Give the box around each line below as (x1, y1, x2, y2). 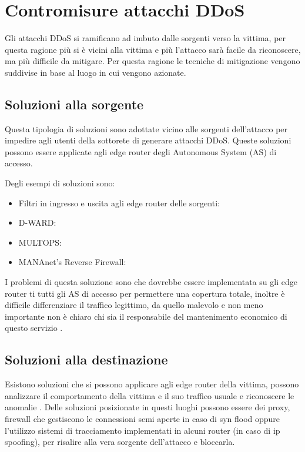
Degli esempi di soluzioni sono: (5, 177, 115, 189)
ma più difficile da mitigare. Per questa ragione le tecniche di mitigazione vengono (5, 55, 300, 67)
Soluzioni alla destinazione (5, 350, 168, 369)
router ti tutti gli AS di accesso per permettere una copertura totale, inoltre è (5, 287, 285, 299)
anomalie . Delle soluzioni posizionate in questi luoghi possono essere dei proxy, (5, 401, 290, 413)
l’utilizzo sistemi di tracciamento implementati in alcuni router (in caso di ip (5, 424, 280, 436)
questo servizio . (5, 322, 63, 334)
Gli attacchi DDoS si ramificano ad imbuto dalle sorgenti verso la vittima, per (5, 32, 286, 44)
